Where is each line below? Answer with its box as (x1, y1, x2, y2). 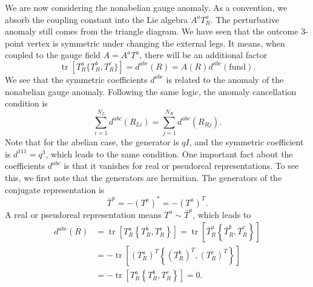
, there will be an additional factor (139, 48, 268, 61)
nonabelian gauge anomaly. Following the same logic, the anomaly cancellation (5, 85, 297, 97)
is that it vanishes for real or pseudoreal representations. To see (64, 159, 299, 172)
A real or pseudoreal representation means (5, 208, 162, 220)
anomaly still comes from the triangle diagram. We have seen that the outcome (5, 25, 298, 38)
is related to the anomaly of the (166, 73, 284, 85)
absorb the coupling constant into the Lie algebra (5, 13, 188, 25)
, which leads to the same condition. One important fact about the (45, 147, 293, 160)
